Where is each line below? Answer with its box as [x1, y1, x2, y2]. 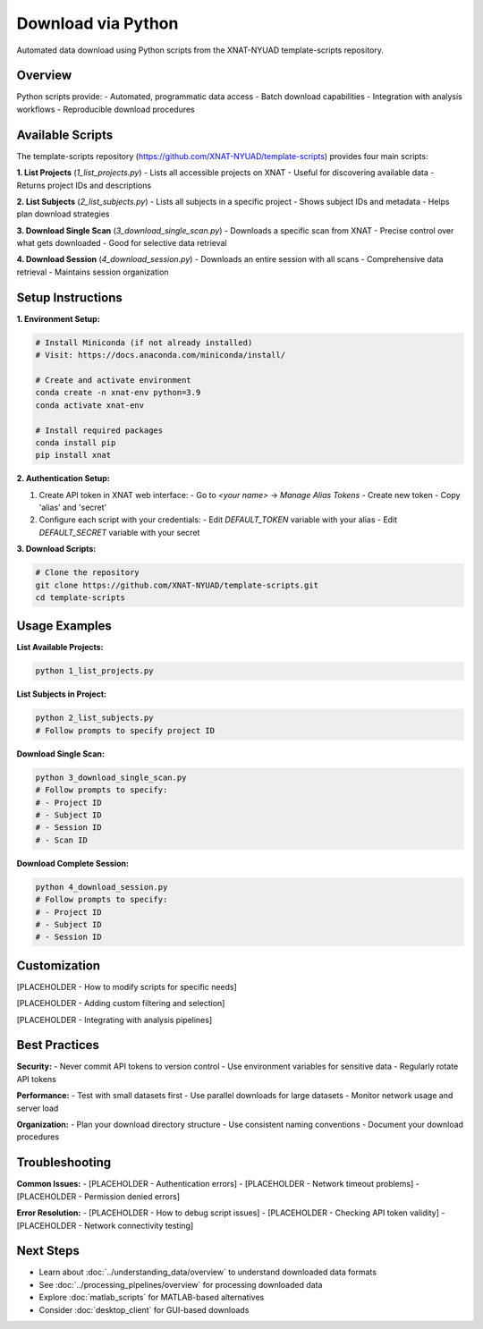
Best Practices [16, 1037, 100, 1053]
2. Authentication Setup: [16, 473, 111, 484]
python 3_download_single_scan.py [35, 772, 187, 783]
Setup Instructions [16, 290, 123, 305]
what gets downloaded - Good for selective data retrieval [16, 238, 227, 249]
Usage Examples [16, 618, 112, 634]
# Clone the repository [35, 568, 140, 578]
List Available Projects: [16, 642, 104, 653]
